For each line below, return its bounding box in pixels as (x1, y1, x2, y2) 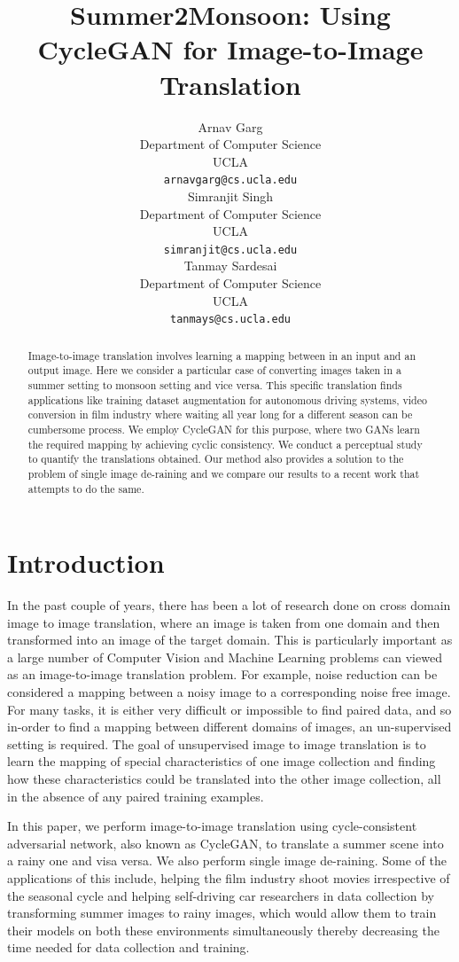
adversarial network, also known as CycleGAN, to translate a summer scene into (7, 833, 444, 852)
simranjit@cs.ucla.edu (163, 243, 298, 256)
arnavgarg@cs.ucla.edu (163, 174, 298, 187)
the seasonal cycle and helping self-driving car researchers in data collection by (7, 886, 435, 904)
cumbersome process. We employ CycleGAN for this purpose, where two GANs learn (27, 421, 420, 436)
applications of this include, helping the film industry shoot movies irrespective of (7, 869, 450, 888)
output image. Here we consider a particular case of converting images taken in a (27, 363, 401, 378)
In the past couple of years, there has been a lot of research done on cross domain (7, 596, 451, 614)
